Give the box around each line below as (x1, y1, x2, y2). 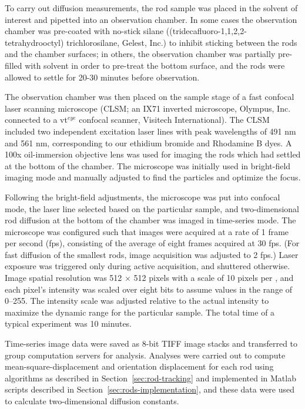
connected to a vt (5, 113, 68, 126)
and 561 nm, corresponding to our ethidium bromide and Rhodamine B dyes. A (5, 136, 292, 149)
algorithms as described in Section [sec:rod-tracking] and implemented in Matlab (5, 371, 296, 384)
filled (5, 59, 22, 71)
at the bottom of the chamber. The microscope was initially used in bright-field (5, 159, 291, 172)
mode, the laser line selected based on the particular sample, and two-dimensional (5, 202, 299, 214)
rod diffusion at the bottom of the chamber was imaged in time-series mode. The (5, 214, 296, 226)
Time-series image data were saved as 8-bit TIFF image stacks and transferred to (5, 337, 298, 350)
